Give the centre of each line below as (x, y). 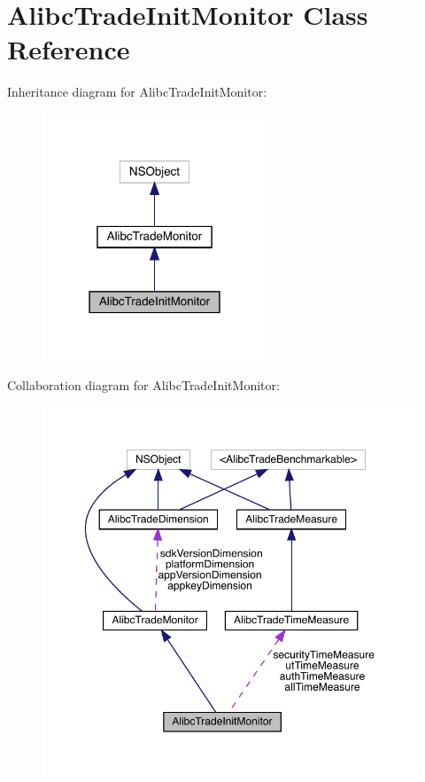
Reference (69, 49)
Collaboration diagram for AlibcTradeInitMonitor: (143, 385)
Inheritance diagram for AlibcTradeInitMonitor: (137, 92)
